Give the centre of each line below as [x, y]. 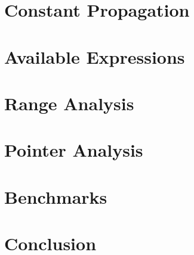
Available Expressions [95, 56]
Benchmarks [56, 196]
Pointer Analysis [74, 150]
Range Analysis [69, 103]
